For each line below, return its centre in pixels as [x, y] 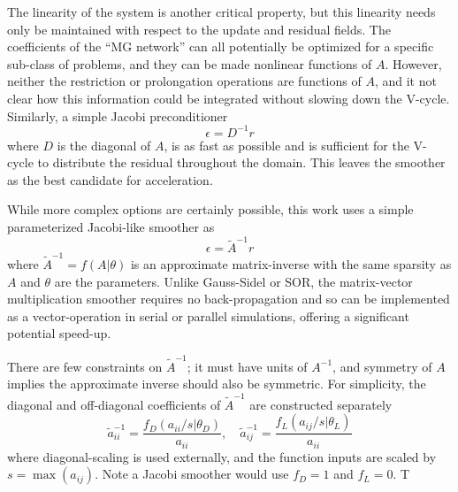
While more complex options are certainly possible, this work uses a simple [210, 209]
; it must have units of [247, 366]
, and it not [405, 81]
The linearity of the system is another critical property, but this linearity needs [221, 12]
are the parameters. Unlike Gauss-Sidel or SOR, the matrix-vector [233, 281]
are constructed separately [321, 404]
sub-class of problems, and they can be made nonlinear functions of [190, 63]
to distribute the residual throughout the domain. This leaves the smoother [241, 162]
